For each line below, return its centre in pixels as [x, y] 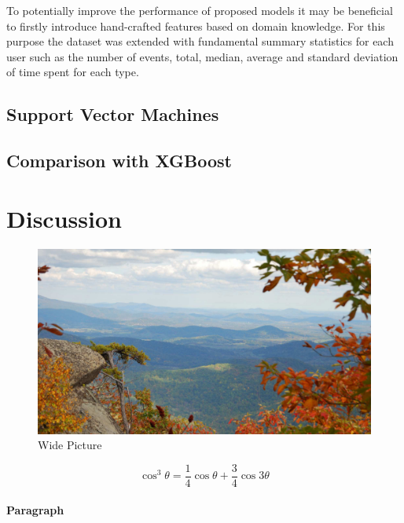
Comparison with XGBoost [119, 161]
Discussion [64, 218]
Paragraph [35, 509]
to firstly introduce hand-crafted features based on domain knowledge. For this [196, 26]
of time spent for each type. [73, 72]
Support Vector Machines [113, 114]
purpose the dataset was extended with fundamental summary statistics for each [200, 41]
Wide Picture [70, 445]
